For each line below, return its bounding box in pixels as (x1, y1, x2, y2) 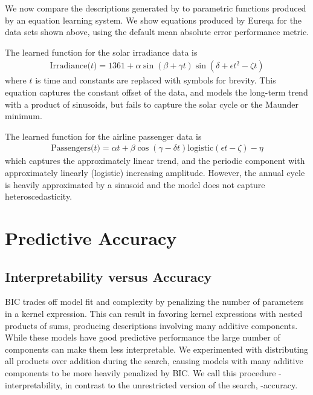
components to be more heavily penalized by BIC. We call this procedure (5, 366, 276, 379)
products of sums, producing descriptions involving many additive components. (5, 319, 298, 331)
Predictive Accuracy (5, 225, 177, 250)
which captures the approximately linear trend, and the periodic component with (5, 154, 305, 167)
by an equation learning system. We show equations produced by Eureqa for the (5, 13, 302, 26)
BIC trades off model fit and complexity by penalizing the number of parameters (5, 295, 304, 308)
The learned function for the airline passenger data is (5, 129, 202, 142)
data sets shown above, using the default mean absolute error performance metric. (5, 25, 309, 38)
